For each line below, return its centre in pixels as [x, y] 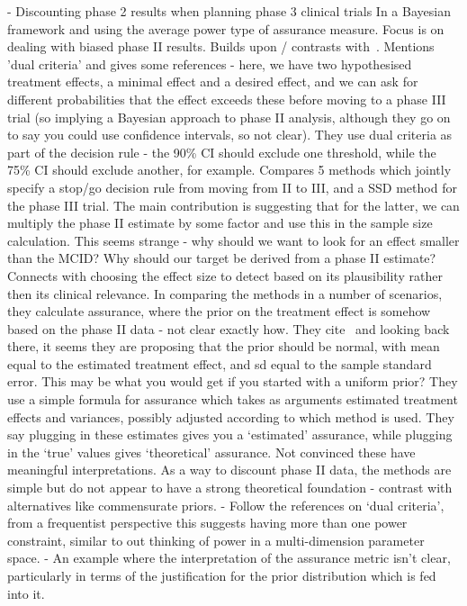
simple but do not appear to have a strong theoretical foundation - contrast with [230, 488]
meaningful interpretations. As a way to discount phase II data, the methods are [229, 470]
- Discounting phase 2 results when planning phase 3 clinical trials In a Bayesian [229, 11]
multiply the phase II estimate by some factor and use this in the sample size [220, 223]
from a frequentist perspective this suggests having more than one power [207, 523]
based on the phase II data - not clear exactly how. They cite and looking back [229, 328]
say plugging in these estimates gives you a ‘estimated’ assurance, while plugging [230, 434]
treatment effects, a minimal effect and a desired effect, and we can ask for [213, 81]
